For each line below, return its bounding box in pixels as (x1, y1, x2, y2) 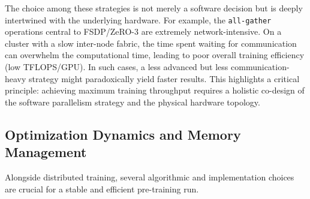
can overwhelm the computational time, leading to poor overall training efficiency (5, 49, 305, 61)
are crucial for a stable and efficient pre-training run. (5, 182, 199, 195)
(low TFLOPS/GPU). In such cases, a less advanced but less (5, 61, 228, 73)
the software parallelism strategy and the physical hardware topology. (5, 95, 260, 108)
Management (5, 143, 87, 161)
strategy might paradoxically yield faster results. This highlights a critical (29, 72, 300, 85)
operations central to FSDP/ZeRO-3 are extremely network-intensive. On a (5, 25, 282, 38)
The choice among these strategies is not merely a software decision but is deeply (5, 2, 303, 14)
